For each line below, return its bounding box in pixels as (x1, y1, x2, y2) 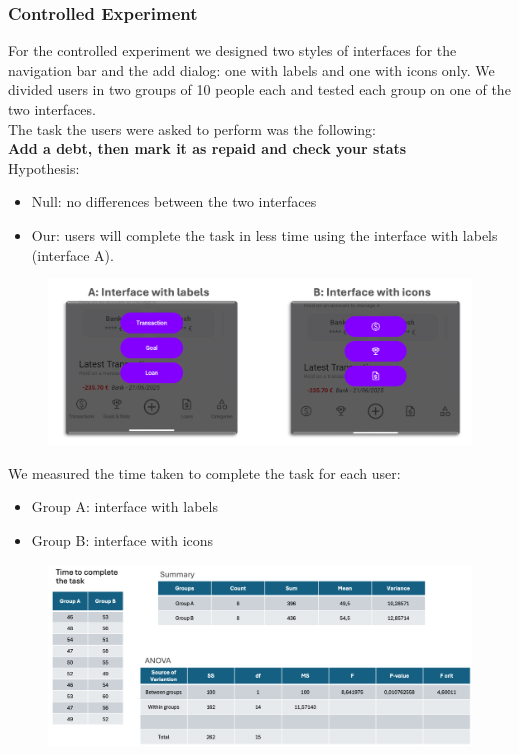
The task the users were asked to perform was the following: (8, 118, 376, 139)
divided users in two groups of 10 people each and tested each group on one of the (8, 79, 511, 100)
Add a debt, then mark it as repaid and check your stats (8, 138, 407, 159)
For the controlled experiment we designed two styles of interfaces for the (8, 40, 457, 61)
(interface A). (31, 244, 114, 265)
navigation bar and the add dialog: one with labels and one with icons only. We (8, 59, 495, 80)
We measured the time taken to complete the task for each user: (8, 462, 401, 483)
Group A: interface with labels (31, 496, 218, 517)
